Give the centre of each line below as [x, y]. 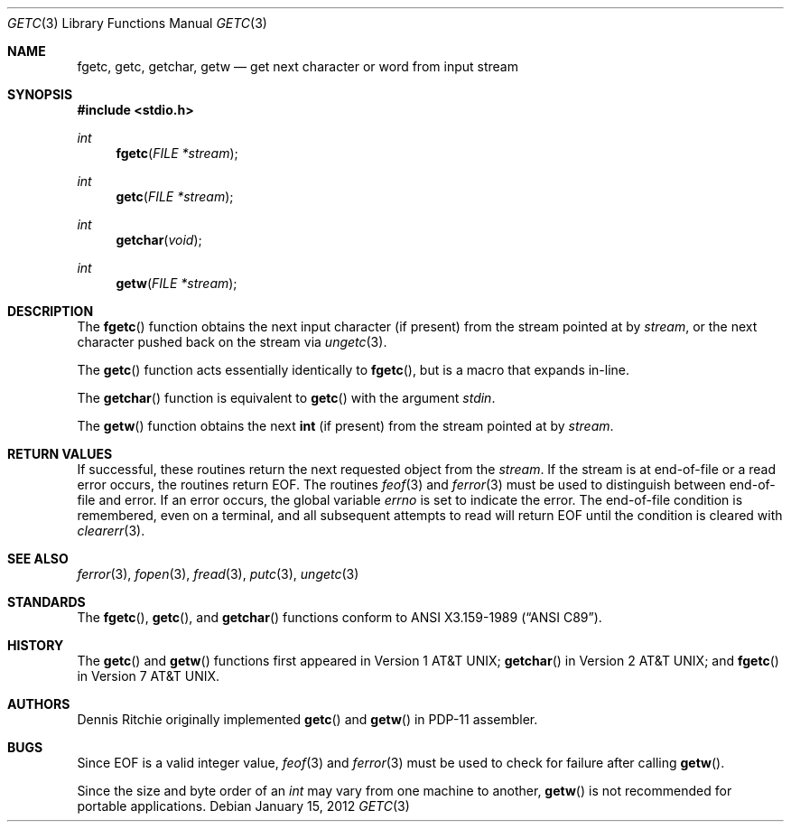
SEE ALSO [38, 559]
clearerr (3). [111, 531]
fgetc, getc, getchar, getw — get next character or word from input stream [298, 66]
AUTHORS [39, 704]
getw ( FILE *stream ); [177, 283]
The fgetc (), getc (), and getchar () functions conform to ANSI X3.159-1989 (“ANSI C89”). [340, 617]
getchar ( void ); [159, 240]
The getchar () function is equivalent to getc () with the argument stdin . [286, 398]
